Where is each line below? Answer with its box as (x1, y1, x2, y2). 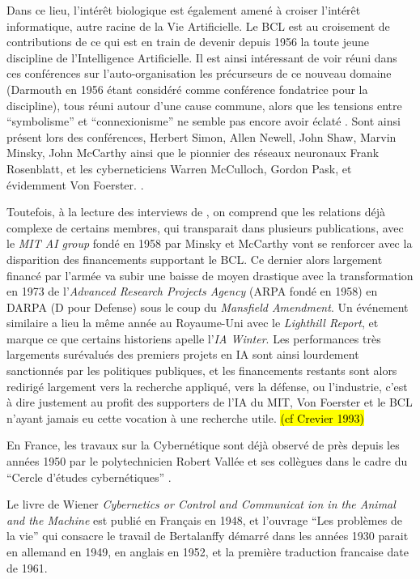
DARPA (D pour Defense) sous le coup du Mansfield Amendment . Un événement (6, 298, 409, 315)
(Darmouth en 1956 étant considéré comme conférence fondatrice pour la (6, 80, 368, 97)
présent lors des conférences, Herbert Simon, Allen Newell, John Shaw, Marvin (6, 128, 397, 145)
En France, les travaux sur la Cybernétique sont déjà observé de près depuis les (6, 436, 400, 453)
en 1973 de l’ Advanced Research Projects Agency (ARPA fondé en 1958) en (6, 283, 378, 300)
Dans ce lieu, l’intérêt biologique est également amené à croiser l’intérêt (6, 2, 361, 18)
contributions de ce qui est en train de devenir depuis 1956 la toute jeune (6, 33, 369, 50)
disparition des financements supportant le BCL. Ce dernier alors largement (6, 250, 383, 267)
